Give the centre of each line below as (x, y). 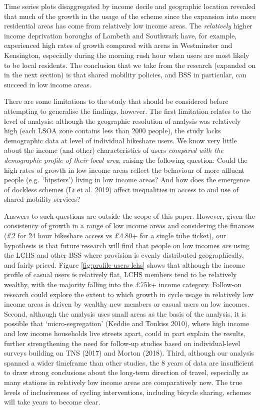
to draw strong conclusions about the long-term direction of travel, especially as (126, 372)
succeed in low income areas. (48, 84)
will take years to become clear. (52, 402)
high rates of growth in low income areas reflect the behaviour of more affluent (124, 170)
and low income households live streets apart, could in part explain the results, (125, 333)
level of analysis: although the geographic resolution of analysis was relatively (122, 121)
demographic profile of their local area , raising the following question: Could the (126, 160)
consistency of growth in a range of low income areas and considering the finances (129, 225)
